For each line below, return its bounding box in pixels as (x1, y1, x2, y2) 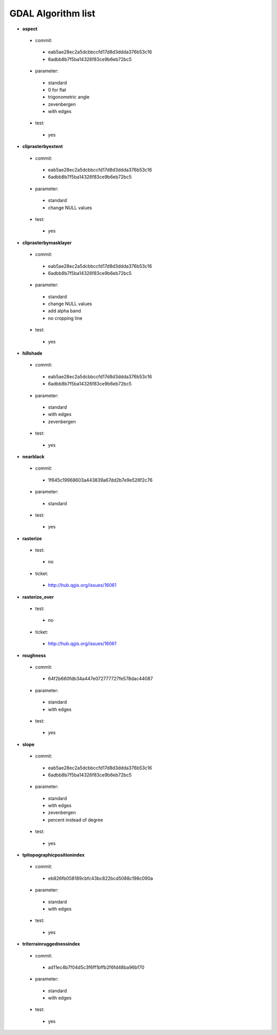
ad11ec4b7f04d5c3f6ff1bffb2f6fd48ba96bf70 (48, 964, 145, 970)
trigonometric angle (48, 94, 90, 100)
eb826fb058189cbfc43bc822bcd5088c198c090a (48, 875, 153, 881)
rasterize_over (22, 594, 54, 600)
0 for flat (48, 86, 67, 93)
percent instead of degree (48, 817, 104, 823)
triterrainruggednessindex (22, 941, 81, 947)
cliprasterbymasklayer (22, 239, 72, 246)
